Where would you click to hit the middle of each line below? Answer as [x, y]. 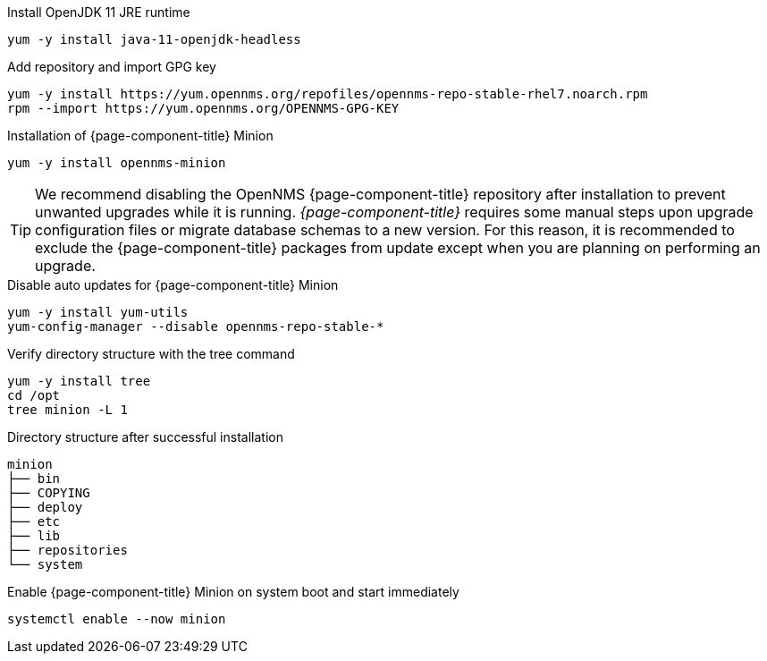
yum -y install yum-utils [98, 312]
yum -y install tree [79, 381]
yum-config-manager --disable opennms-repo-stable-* [196, 326]
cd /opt [34, 395]
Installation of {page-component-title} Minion [140, 136]
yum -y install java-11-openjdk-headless [154, 39]
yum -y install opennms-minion [117, 163]
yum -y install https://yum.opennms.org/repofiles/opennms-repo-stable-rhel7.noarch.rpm [328, 94]
